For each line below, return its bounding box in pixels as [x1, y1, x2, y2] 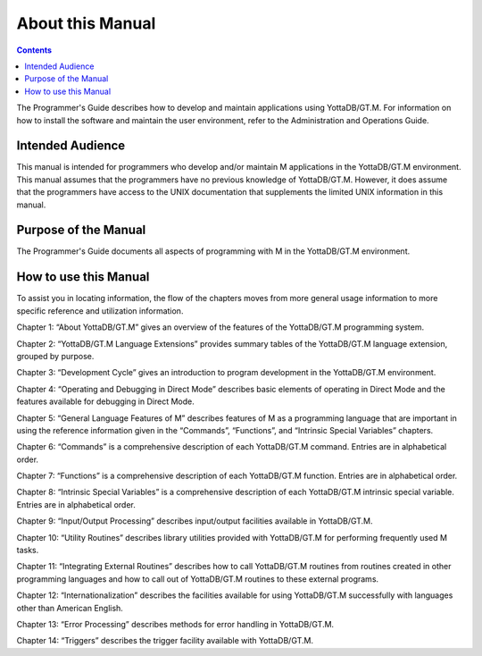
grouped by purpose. [16, 350, 95, 361]
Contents [16, 45, 53, 55]
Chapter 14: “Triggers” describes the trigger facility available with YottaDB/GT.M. [16, 635, 314, 646]
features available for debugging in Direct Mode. [16, 396, 195, 407]
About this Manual [16, 13, 156, 33]
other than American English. [16, 602, 124, 613]
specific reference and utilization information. [16, 305, 184, 316]
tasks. [16, 545, 39, 556]
